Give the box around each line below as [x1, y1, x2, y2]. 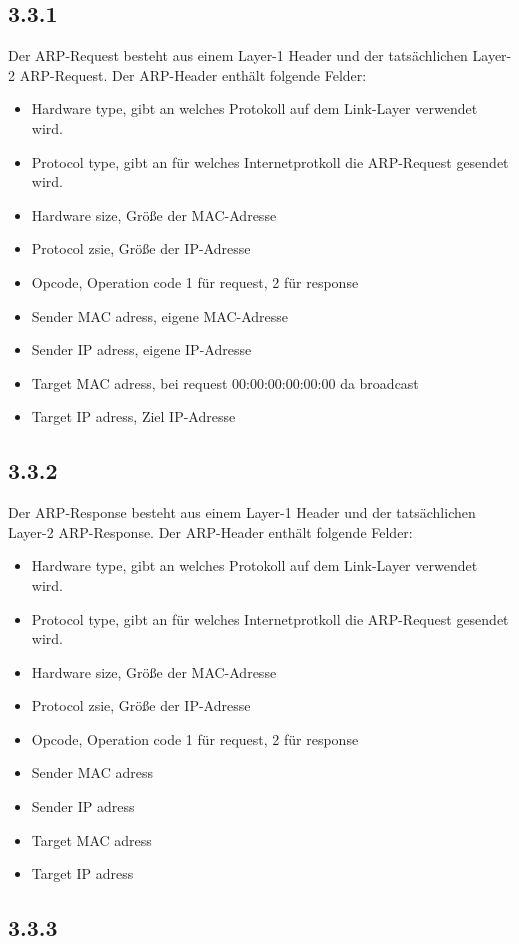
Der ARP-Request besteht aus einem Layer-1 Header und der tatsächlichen [8, 45, 468, 66]
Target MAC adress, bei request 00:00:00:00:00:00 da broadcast [31, 372, 419, 393]
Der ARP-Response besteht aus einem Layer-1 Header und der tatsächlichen [8, 502, 476, 523]
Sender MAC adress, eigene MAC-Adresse [31, 305, 289, 326]
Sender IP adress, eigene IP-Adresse [31, 339, 252, 360]
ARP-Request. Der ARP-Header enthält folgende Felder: [19, 64, 367, 85]
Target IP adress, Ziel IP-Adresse [31, 406, 236, 427]
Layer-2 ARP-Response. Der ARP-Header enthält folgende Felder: [8, 521, 413, 542]
